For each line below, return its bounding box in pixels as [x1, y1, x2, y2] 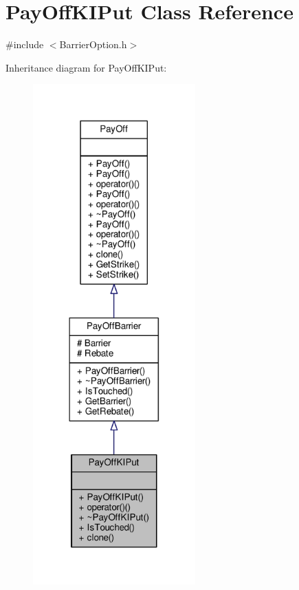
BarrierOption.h [59, 37, 127, 52]
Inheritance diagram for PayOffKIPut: [5, 60, 167, 74]
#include [5, 37, 44, 52]
